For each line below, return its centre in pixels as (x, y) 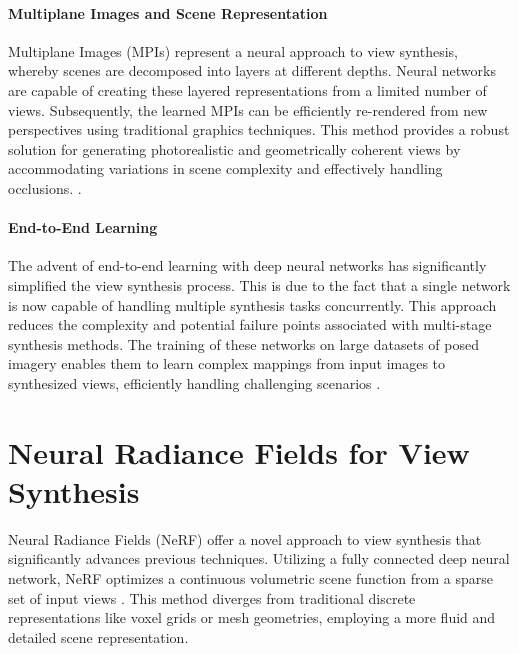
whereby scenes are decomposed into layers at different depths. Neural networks (252, 70)
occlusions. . (45, 187)
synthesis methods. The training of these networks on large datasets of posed (243, 343)
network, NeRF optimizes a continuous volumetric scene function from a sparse (251, 578)
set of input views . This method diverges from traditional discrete (212, 597)
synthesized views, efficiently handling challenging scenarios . (194, 382)
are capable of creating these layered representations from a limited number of (247, 89)
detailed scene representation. (98, 636)
